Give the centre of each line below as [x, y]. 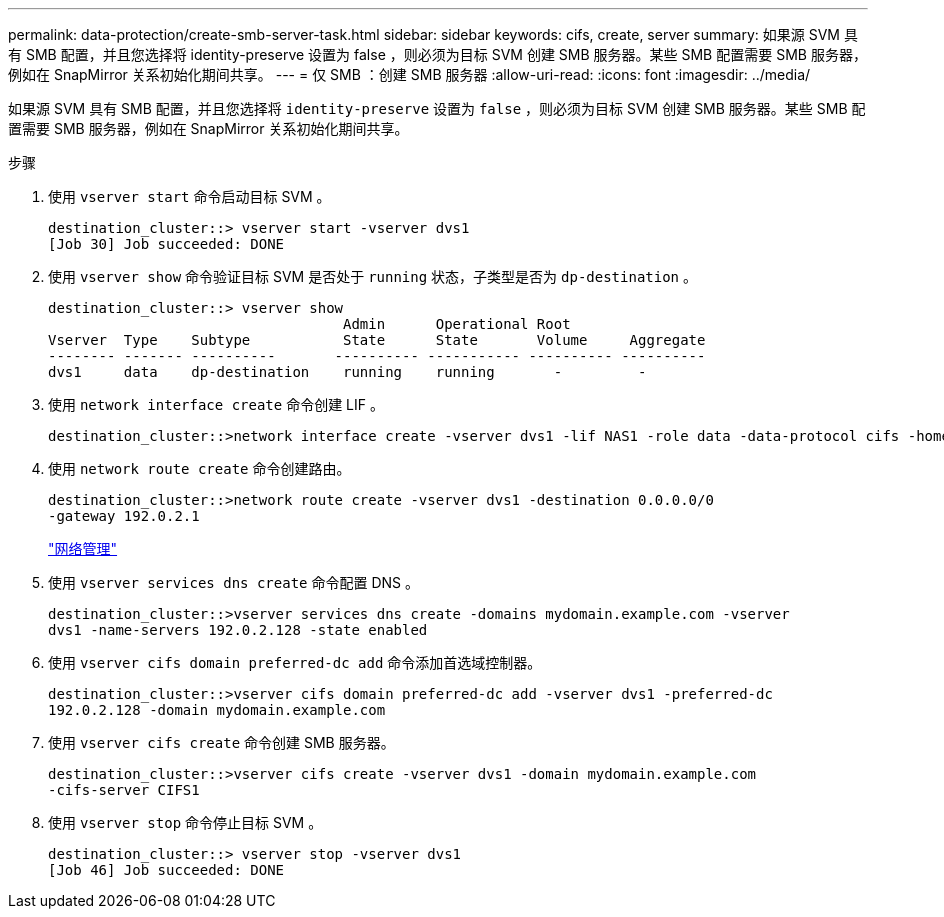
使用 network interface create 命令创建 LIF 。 [216, 404]
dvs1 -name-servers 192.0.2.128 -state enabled [238, 630]
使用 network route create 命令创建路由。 [199, 468]
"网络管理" [83, 548]
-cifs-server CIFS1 [124, 790]
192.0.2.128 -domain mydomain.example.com [217, 710]
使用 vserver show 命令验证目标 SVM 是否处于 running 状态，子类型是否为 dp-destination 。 [372, 276]
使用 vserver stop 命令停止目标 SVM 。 [185, 822]
